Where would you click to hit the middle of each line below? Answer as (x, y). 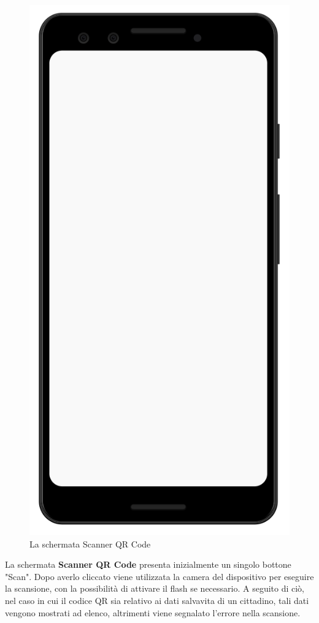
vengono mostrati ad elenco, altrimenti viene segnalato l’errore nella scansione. (153, 612)
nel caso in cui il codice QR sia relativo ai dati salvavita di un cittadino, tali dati (157, 601)
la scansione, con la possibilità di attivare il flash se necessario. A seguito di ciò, (155, 588)
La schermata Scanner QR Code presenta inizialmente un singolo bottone (148, 564)
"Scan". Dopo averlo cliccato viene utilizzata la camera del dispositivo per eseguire (159, 576)
